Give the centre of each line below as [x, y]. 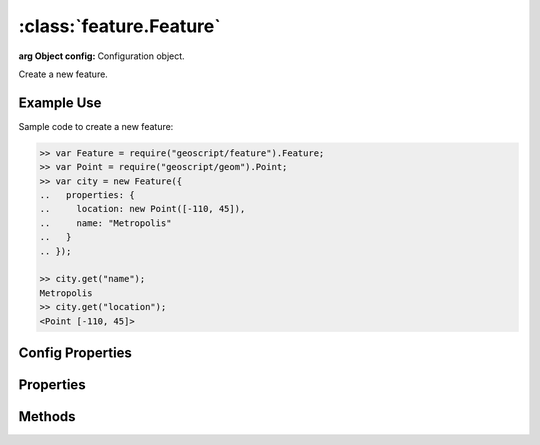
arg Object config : [57, 56]
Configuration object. [141, 56]
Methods [47, 416]
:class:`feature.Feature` [119, 26]
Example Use [60, 102]
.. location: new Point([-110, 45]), [142, 209]
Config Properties [75, 352]
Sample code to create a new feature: [96, 126]
